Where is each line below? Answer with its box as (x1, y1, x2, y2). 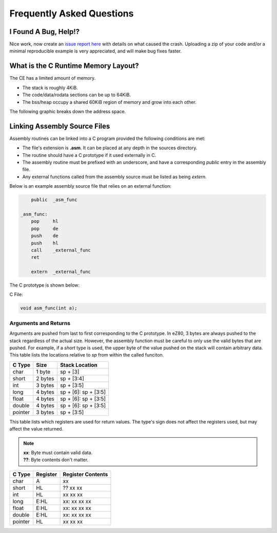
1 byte (36, 368, 51, 375)
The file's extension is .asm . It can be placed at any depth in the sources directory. (22, 145, 197, 151)
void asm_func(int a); (20, 305, 77, 311)
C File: (9, 291, 23, 298)
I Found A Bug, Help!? (9, 27, 80, 36)
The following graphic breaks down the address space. (9, 108, 126, 114)
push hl (31, 240, 58, 246)
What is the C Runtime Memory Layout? (9, 62, 139, 70)
